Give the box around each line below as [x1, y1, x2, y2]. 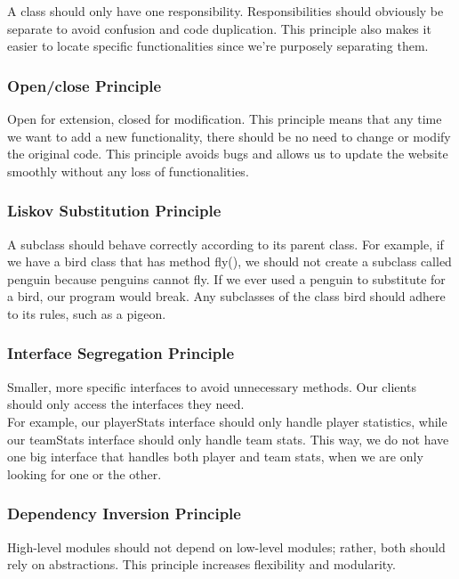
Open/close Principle [7, 74, 162, 96]
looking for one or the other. [7, 464, 162, 483]
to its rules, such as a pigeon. [7, 304, 166, 322]
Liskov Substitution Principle [7, 200, 221, 222]
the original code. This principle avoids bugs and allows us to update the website [7, 144, 448, 163]
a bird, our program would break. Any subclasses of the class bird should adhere [7, 287, 446, 306]
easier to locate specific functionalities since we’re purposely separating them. [7, 37, 429, 55]
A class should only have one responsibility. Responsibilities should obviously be [7, 2, 444, 20]
